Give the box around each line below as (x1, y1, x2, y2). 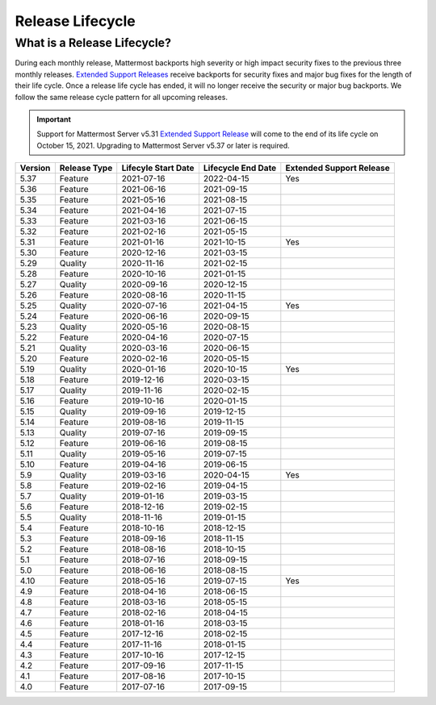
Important (36, 114, 72, 124)
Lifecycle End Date (203, 162, 277, 173)
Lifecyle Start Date (121, 162, 195, 173)
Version (19, 162, 51, 173)
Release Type (59, 162, 113, 173)
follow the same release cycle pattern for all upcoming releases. (15, 92, 228, 102)
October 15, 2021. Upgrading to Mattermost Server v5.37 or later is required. (36, 140, 290, 150)
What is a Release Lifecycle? (15, 35, 171, 50)
